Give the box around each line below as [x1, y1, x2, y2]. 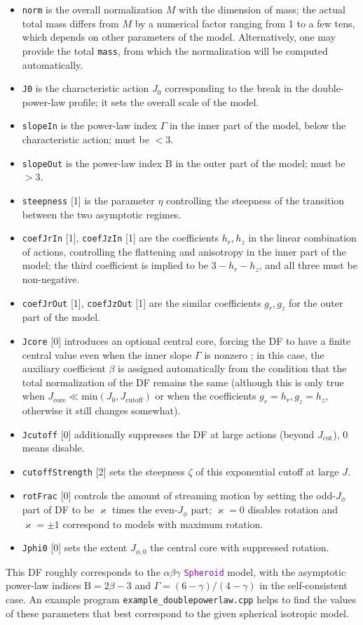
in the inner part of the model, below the [169, 118, 346, 133]
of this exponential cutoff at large [196, 464, 339, 478]
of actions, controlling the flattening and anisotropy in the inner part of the [22, 244, 346, 258]
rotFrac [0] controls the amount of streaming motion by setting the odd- [22, 487, 336, 502]
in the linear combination [248, 230, 357, 245]
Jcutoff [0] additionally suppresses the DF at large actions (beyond [22, 426, 315, 441]
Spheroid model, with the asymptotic [184, 564, 346, 579]
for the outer [288, 295, 343, 310]
